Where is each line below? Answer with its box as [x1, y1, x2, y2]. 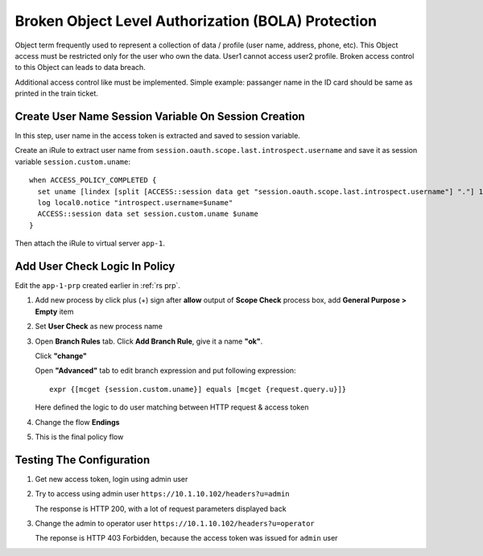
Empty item [35, 307, 74, 316]
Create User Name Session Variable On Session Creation [14, 109, 305, 123]
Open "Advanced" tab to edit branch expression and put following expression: [35, 366, 297, 376]
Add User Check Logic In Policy [14, 259, 175, 273]
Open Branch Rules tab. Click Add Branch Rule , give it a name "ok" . [35, 336, 263, 346]
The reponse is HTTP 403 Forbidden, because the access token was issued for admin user [35, 533, 338, 543]
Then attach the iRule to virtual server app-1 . [14, 238, 165, 249]
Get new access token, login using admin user [35, 474, 188, 484]
